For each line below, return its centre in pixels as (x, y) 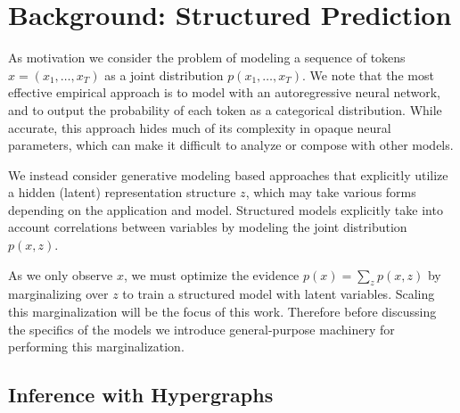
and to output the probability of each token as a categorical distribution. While (225, 109)
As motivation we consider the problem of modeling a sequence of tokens (207, 58)
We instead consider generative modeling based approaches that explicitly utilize (228, 174)
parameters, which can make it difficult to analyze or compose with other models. (231, 145)
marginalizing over (58, 294)
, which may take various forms (331, 192)
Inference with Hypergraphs (141, 395)
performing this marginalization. (96, 347)
